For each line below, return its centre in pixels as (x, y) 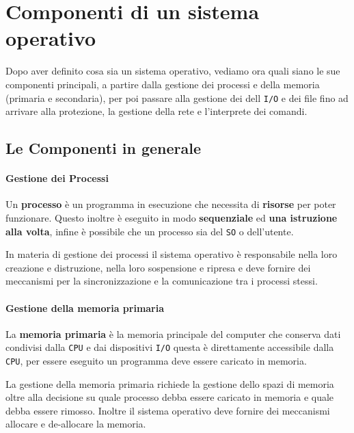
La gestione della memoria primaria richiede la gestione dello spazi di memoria (170, 383)
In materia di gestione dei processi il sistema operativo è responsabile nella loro (172, 254)
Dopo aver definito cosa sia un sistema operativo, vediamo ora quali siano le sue (173, 71)
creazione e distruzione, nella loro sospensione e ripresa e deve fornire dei (158, 267)
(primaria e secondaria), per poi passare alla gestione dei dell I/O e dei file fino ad (177, 97)
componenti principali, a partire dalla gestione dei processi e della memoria (163, 84)
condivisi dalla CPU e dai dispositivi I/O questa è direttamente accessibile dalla (170, 347)
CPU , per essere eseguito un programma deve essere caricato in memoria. (156, 360)
